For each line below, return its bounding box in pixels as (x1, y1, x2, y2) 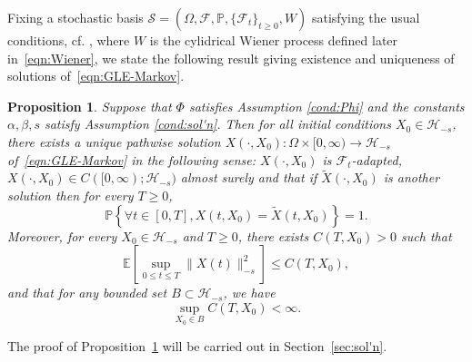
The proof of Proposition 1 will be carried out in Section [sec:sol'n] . (7, 337, 387, 356)
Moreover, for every (7, 226, 117, 245)
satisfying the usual (311, 8, 420, 26)
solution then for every (7, 185, 134, 204)
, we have (223, 283, 276, 302)
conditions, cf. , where (7, 31, 130, 49)
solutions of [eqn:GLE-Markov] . (7, 66, 185, 85)
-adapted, (351, 150, 403, 169)
